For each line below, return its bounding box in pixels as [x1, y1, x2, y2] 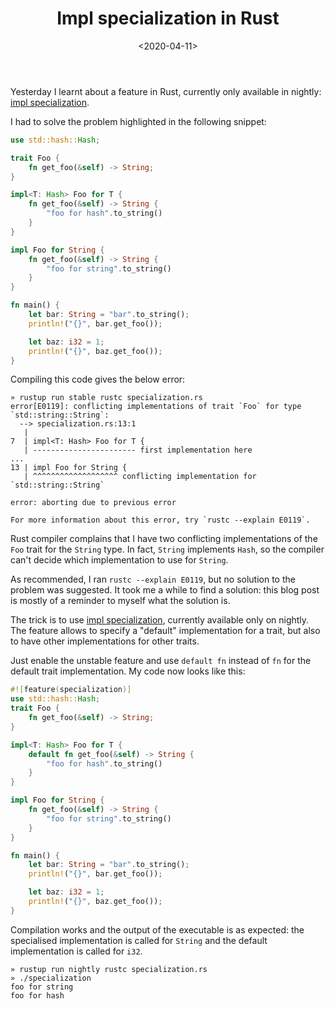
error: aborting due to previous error [10, 498, 177, 508]
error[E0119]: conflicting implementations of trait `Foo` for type [10, 402, 302, 412]
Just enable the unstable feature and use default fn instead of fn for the [10, 655, 312, 667]
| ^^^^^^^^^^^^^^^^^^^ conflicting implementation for [23, 472, 257, 482]
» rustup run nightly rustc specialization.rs [10, 964, 208, 974]
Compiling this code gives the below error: [10, 373, 186, 386]
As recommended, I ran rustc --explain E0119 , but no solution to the [10, 573, 296, 586]
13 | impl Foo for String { [10, 463, 128, 473]
